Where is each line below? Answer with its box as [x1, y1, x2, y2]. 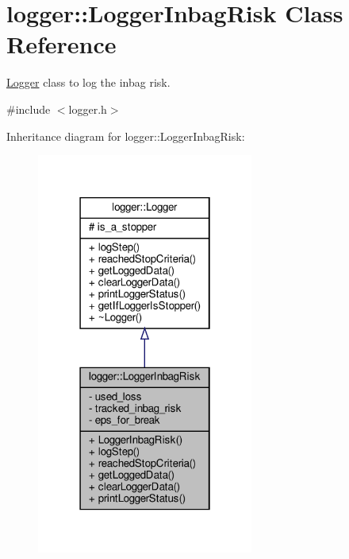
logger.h [68, 100, 107, 117]
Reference [6, 28, 117, 60]
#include [6, 100, 51, 117]
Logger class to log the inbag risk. [6, 74, 171, 91]
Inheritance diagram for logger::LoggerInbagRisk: [6, 127, 245, 144]
